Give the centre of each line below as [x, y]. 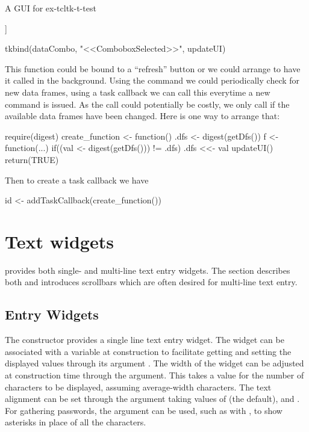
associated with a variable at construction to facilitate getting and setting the [148, 351]
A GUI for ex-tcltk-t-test [51, 8]
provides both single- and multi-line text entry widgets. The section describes [148, 270]
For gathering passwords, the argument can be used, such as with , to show [144, 410]
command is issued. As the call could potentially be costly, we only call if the [147, 104]
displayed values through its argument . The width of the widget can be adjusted [154, 363]
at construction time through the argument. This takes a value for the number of [154, 375]
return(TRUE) [32, 159]
